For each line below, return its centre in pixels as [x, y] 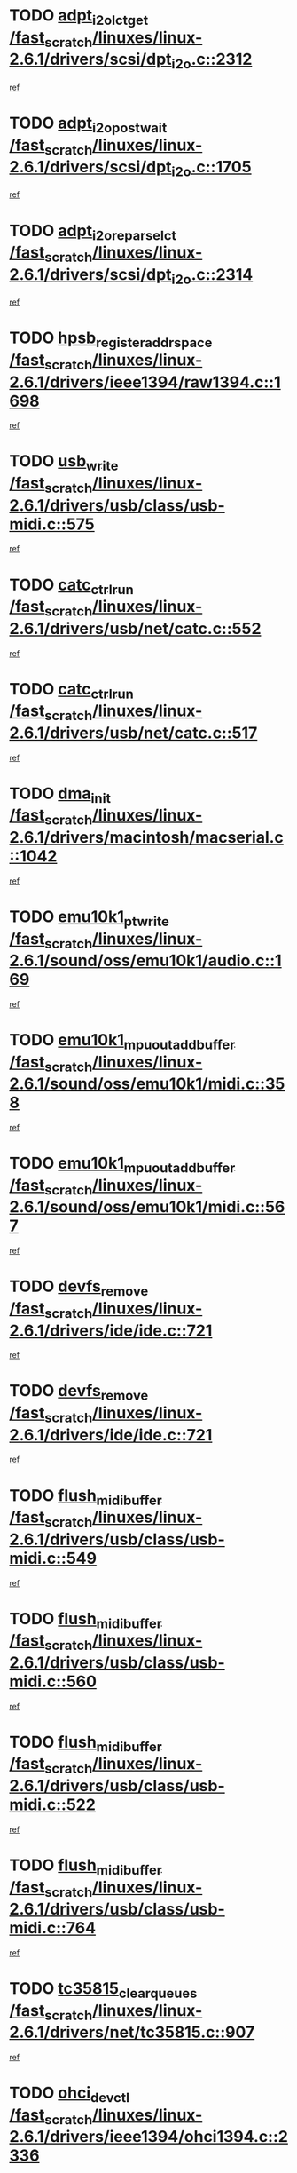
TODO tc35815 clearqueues [103, 1990]
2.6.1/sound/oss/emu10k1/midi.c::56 [147, 1207]
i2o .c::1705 [211, 169]
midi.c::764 [52, 1928]
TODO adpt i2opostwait [88, 124]
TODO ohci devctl [70, 2094]
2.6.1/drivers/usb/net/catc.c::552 [135, 628]
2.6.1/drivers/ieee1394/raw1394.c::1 [145, 382]
